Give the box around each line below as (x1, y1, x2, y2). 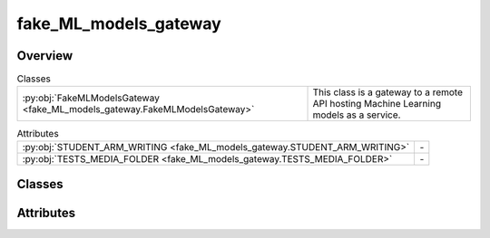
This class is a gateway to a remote (312, 86, 463, 99)
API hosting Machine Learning (312, 98, 442, 110)
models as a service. (312, 109, 401, 121)
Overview (16, 48, 73, 63)
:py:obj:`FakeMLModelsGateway (22, 91, 161, 104)
